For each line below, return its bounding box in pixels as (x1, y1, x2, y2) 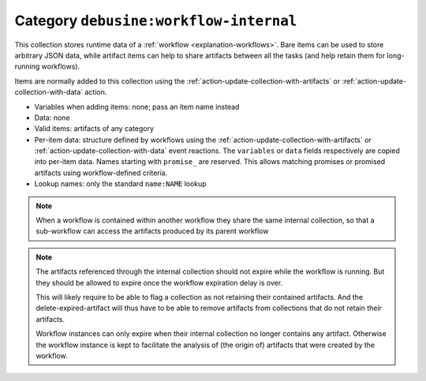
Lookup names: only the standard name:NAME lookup (34, 179, 207, 189)
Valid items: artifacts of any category (34, 124, 154, 133)
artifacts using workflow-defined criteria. (34, 168, 168, 177)
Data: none (34, 113, 70, 122)
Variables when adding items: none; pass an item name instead (34, 102, 240, 111)
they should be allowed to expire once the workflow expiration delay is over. (35, 278, 283, 287)
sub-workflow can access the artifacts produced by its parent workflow (35, 226, 269, 236)
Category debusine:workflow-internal (14, 12, 297, 29)
